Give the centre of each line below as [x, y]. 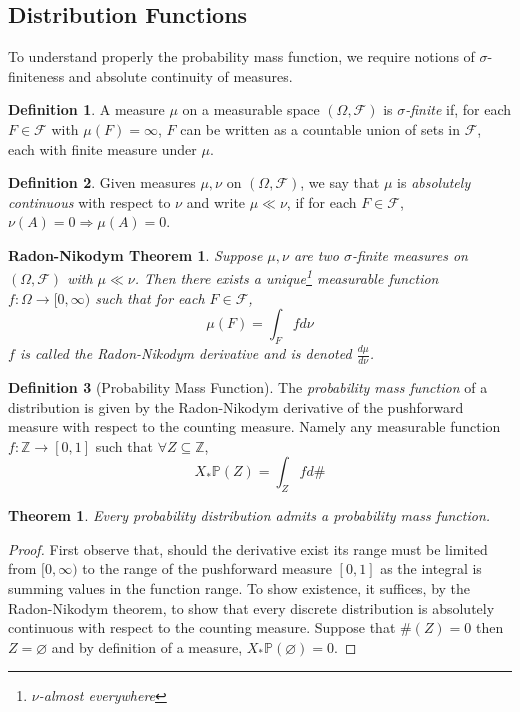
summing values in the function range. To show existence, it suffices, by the [239, 587]
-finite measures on [409, 254]
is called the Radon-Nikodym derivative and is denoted [185, 353]
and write [216, 201]
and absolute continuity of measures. [180, 75]
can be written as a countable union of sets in [320, 128]
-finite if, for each [458, 109]
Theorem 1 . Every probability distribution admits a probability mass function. [249, 515]
